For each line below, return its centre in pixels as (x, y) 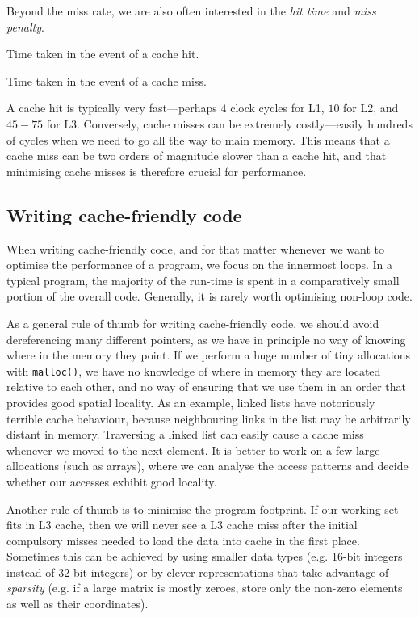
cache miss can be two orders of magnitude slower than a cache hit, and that (197, 156)
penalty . (25, 26)
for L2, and (371, 108)
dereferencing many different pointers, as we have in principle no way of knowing (206, 339)
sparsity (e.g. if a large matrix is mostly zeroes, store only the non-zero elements (205, 588)
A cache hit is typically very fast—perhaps (112, 108)
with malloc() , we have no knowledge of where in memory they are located (194, 370)
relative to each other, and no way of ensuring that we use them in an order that (206, 387)
